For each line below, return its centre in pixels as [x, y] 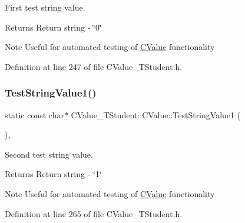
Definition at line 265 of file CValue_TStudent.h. [94, 213]
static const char [34, 114]
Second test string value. [49, 154]
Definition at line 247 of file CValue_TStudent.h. [94, 66]
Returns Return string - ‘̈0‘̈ [53, 27]
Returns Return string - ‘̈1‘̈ [53, 174]
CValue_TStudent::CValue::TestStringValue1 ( [156, 114]
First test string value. [45, 7]
